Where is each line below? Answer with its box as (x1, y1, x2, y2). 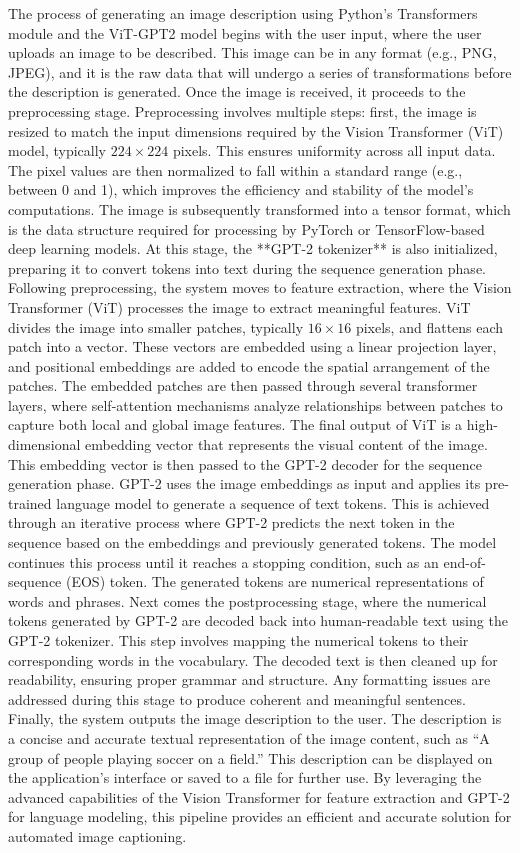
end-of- (443, 551, 486, 572)
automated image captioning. (8, 825, 187, 846)
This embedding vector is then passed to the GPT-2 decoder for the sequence (8, 453, 483, 474)
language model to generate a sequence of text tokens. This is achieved (56, 492, 490, 513)
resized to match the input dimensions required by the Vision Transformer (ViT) (8, 120, 504, 141)
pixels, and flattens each (355, 316, 504, 337)
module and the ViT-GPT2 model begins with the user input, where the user (8, 22, 482, 43)
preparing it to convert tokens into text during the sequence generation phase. (8, 257, 486, 278)
